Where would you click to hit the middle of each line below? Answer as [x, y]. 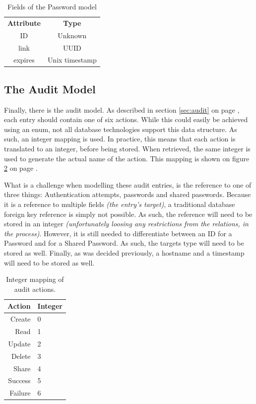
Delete [21, 356]
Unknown [72, 35]
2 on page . [21, 168]
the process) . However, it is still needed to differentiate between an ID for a [118, 233]
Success [19, 380]
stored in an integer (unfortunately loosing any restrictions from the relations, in [126, 224]
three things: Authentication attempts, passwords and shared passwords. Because [128, 194]
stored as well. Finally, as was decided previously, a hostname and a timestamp [124, 252]
